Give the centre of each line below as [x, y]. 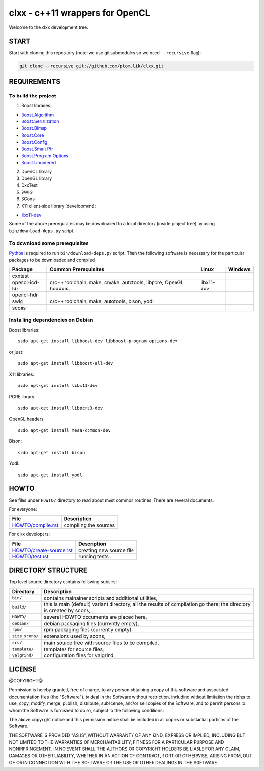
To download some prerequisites [49, 243]
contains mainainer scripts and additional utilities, [101, 598]
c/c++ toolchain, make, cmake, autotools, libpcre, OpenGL [117, 282]
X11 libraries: [22, 374]
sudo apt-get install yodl [50, 475]
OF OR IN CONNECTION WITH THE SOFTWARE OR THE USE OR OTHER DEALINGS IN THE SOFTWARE [113, 763]
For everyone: [23, 509]
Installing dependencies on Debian [51, 320]
